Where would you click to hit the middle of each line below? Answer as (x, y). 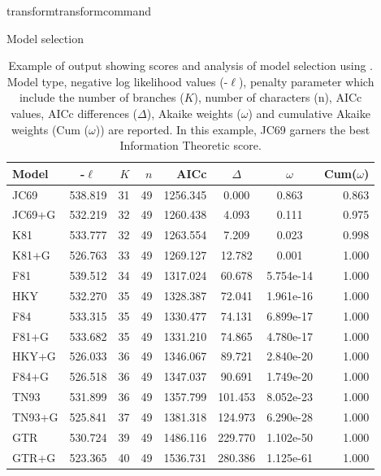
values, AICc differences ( (74, 113)
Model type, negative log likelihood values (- (117, 81)
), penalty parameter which (306, 81)
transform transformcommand (79, 11)
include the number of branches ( (102, 97)
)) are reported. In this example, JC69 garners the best (233, 129)
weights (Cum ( (50, 129)
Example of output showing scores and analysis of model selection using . (190, 66)
